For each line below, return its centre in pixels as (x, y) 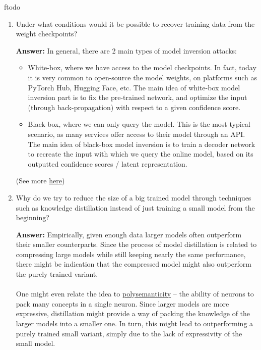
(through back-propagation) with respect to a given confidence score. (134, 107)
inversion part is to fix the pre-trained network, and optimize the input (138, 97)
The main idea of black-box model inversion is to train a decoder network (142, 144)
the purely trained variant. (57, 274)
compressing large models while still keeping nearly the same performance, (131, 254)
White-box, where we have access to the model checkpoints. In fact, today (142, 67)
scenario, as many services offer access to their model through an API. (137, 134)
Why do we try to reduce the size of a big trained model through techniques (134, 197)
